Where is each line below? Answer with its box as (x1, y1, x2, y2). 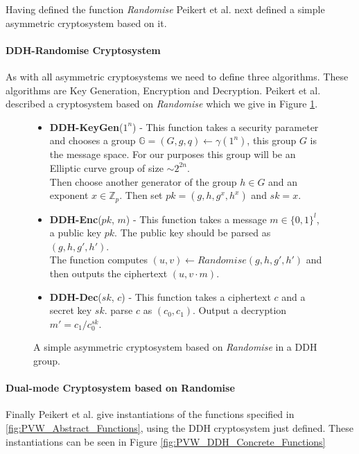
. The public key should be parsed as (114, 225, 271, 240)
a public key (49, 225, 102, 240)
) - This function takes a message (125, 211, 267, 226)
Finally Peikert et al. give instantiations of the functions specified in (6, 407, 295, 421)
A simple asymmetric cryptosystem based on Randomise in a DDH (33, 340, 317, 354)
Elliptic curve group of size (49, 160, 164, 175)
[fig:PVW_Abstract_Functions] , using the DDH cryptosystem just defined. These (6, 420, 353, 435)
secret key (49, 303, 92, 317)
